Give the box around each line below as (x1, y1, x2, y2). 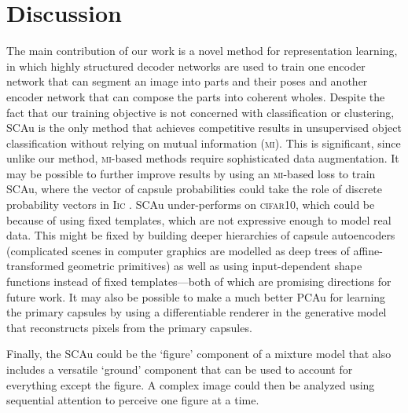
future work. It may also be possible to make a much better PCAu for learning (6, 288, 386, 305)
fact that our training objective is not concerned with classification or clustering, (6, 104, 395, 120)
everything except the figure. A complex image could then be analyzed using (6, 376, 375, 393)
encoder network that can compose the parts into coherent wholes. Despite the (6, 88, 385, 104)
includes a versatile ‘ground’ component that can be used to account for (6, 361, 353, 377)
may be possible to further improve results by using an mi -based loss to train (6, 165, 376, 181)
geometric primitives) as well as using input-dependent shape (68, 258, 362, 274)
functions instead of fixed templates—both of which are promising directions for (6, 273, 391, 290)
